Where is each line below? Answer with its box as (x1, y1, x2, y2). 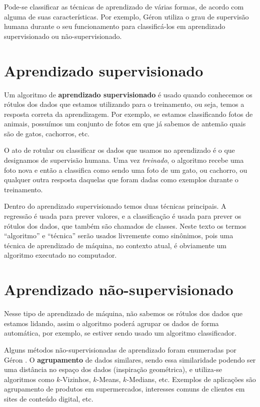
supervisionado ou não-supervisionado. (4, 30, 122, 41)
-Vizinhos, (60, 374, 91, 384)
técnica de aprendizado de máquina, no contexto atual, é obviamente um (4, 240, 226, 250)
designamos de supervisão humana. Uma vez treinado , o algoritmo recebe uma (4, 155, 244, 165)
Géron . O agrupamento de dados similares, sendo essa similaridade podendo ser (4, 354, 256, 365)
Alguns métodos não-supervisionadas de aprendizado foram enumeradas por (4, 344, 236, 355)
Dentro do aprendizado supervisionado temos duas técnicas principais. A (4, 201, 226, 211)
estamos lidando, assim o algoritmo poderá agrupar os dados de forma (4, 318, 219, 328)
